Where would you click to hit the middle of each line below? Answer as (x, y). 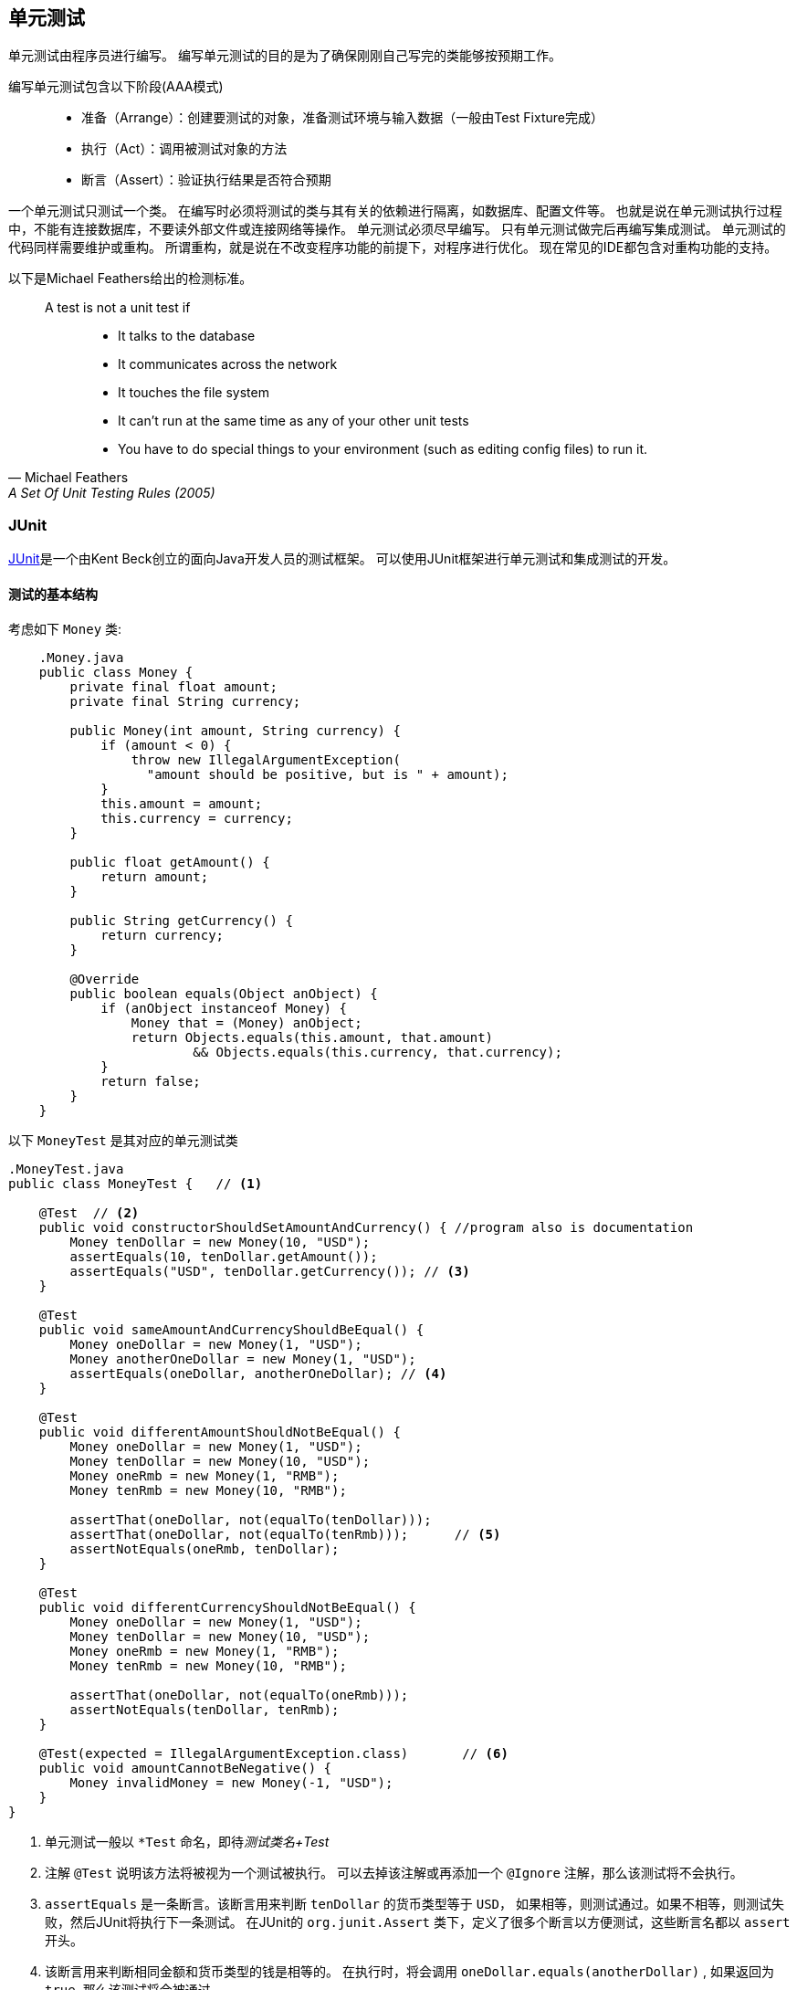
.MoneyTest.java (66, 1169)
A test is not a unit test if (118, 308)
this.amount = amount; (182, 804)
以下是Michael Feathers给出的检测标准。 (131, 279)
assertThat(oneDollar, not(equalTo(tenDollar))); (251, 1520)
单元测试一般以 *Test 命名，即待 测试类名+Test (187, 1842)
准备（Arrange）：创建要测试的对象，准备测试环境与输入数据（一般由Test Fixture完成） (342, 118)
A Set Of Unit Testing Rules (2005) (112, 493)
